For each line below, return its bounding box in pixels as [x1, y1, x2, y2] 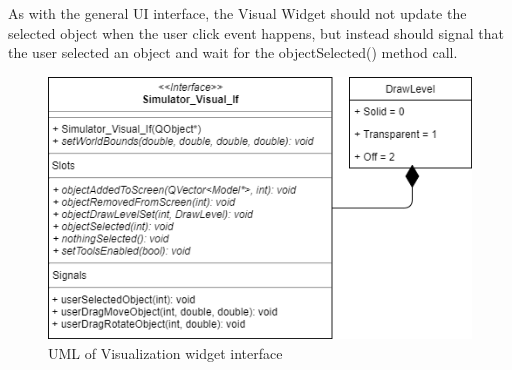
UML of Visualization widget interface [48, 342, 283, 363]
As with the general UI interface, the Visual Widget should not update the [8, 3, 467, 23]
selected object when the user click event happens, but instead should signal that [8, 22, 504, 43]
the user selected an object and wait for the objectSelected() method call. [8, 42, 458, 63]
